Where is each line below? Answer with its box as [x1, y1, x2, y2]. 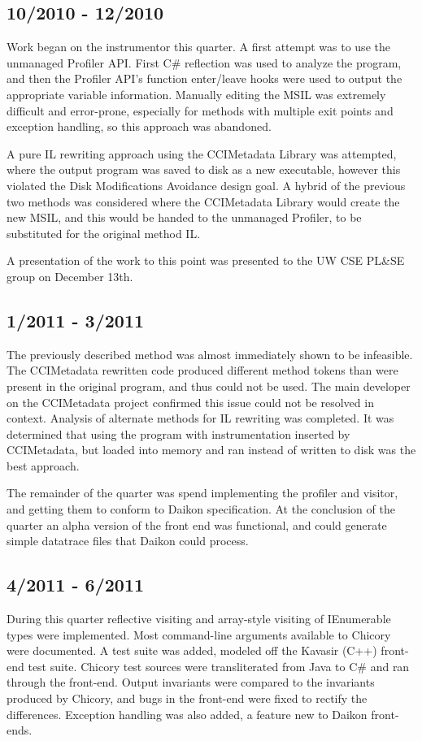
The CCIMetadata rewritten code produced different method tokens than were [7, 362, 398, 379]
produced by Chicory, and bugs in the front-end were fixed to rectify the [7, 690, 368, 707]
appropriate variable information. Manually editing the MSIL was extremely [7, 85, 386, 102]
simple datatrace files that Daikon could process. [7, 532, 249, 549]
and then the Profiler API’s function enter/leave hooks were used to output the [7, 70, 402, 87]
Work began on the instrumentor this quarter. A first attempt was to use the [7, 38, 390, 55]
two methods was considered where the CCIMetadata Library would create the [7, 193, 400, 210]
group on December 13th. [7, 267, 133, 284]
